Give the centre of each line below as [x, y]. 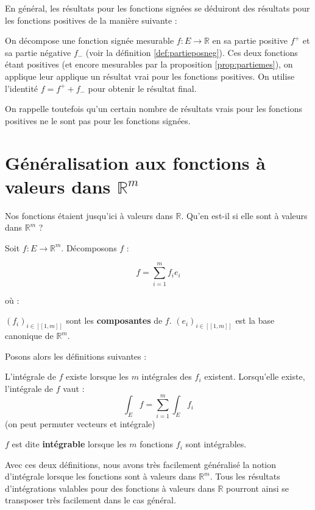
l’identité [22, 88]
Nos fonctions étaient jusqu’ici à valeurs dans [89, 215]
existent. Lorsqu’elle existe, [255, 376]
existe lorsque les [97, 376]
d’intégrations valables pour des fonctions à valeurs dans [110, 488]
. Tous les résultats [245, 476]
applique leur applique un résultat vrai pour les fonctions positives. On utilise [150, 76]
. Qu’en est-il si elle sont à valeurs [244, 215]
